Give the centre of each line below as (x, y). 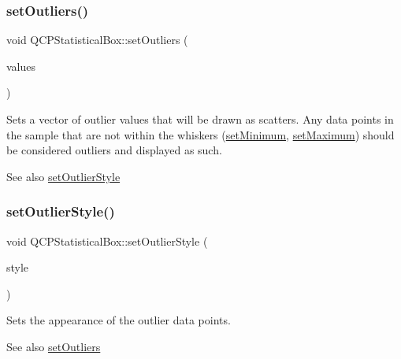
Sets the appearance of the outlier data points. (119, 320)
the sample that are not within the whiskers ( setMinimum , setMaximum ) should (200, 134)
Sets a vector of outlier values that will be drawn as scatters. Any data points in (200, 119)
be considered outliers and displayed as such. (114, 150)
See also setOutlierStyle (63, 176)
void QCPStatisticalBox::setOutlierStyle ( (107, 241)
